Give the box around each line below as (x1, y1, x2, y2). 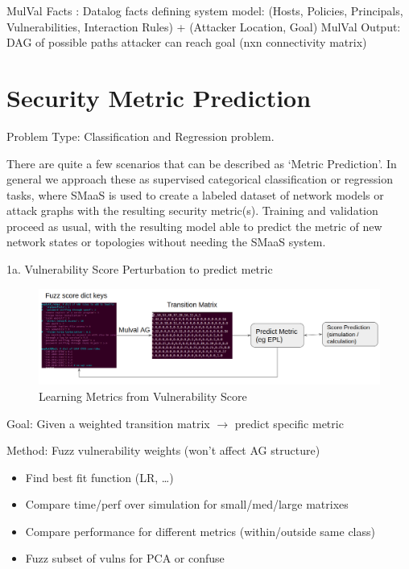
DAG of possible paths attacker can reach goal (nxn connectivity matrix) (6, 34, 367, 51)
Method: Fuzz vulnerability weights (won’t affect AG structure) (6, 442, 320, 459)
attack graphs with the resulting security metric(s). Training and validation (6, 202, 378, 219)
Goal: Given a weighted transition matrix (6, 414, 210, 431)
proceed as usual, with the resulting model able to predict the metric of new (6, 217, 382, 234)
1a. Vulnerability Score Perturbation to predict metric (6, 261, 273, 278)
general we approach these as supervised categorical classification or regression (6, 171, 393, 188)
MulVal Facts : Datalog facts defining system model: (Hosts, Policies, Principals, (6, 2, 403, 19)
